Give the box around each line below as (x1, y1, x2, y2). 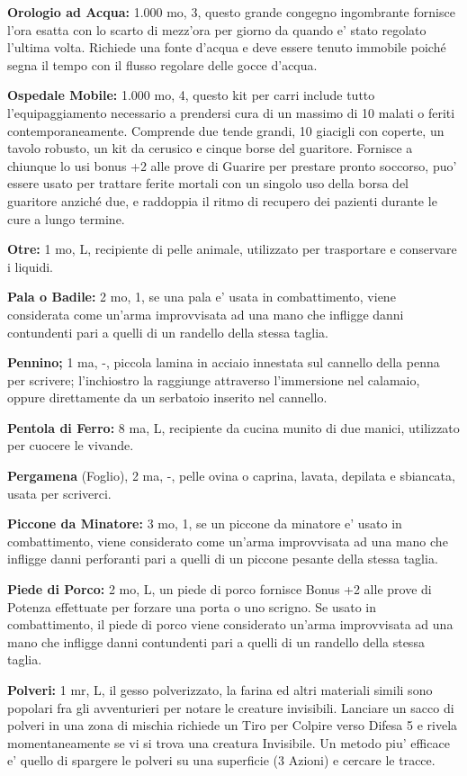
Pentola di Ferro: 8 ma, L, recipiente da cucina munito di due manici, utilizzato (7, 418, 460, 437)
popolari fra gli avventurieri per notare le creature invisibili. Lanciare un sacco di (7, 698, 454, 717)
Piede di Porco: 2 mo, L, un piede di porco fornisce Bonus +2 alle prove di (7, 580, 432, 599)
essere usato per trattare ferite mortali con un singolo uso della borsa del (7, 174, 409, 193)
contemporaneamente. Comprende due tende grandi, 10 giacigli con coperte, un (7, 121, 445, 140)
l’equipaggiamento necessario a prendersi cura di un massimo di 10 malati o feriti (7, 103, 455, 122)
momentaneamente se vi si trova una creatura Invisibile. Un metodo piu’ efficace (7, 733, 450, 752)
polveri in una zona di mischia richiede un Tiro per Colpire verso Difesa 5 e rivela (7, 716, 458, 735)
